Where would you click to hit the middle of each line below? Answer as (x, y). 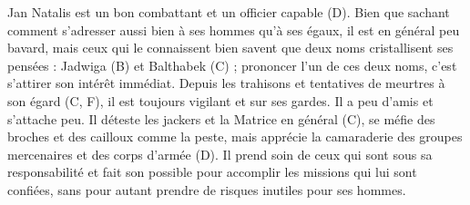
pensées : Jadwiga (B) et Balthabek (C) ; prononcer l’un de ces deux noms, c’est (232, 65)
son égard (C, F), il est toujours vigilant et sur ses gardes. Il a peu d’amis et (220, 100)
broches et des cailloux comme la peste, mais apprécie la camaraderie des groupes (235, 137)
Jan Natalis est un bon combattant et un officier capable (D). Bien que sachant (229, 12)
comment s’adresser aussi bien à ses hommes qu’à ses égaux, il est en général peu (234, 29)
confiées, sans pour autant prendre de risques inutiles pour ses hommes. (207, 189)
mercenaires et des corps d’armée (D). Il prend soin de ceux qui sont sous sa (220, 154)
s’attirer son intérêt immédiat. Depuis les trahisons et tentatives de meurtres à (226, 83)
